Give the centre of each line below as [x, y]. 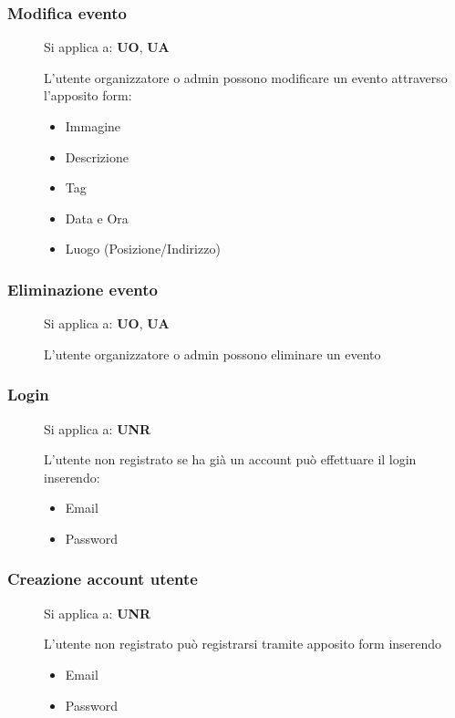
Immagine [93, 126]
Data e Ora [97, 218]
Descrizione [97, 156]
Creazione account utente [103, 579]
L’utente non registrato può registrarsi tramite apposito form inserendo [243, 644]
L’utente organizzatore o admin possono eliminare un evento [212, 354]
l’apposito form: [88, 95]
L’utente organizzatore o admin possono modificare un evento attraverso [246, 77]
